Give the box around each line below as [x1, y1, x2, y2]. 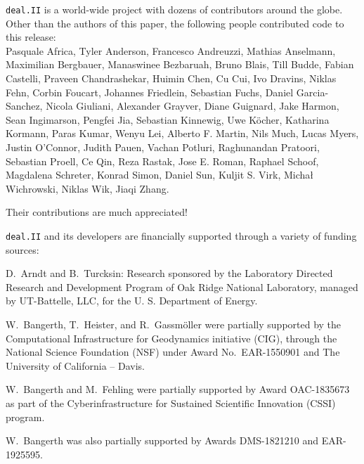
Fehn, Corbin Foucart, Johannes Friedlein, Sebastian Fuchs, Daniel [6, 84, 294, 99]
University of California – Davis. [6, 358, 145, 373]
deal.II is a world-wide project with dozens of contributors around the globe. [6, 2, 343, 16]
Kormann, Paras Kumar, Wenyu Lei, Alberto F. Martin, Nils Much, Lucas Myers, [6, 126, 359, 141]
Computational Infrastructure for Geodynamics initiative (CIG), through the [6, 330, 337, 345]
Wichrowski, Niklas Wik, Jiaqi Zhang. [6, 181, 169, 195]
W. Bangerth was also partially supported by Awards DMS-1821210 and [6, 433, 319, 448]
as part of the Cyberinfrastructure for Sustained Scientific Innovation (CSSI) [6, 395, 336, 410]
